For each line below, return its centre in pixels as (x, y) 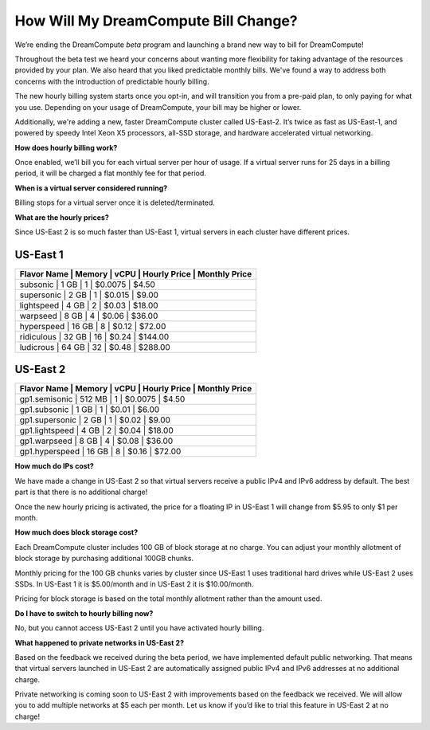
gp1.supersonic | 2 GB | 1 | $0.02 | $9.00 (95, 420)
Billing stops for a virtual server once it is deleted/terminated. (115, 202)
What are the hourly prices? (62, 217)
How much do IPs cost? (55, 466)
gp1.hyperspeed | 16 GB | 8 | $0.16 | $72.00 (100, 452)
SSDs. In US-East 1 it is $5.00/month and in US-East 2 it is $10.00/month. (134, 584)
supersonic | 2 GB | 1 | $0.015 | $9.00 (89, 295)
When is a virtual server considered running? (91, 188)
